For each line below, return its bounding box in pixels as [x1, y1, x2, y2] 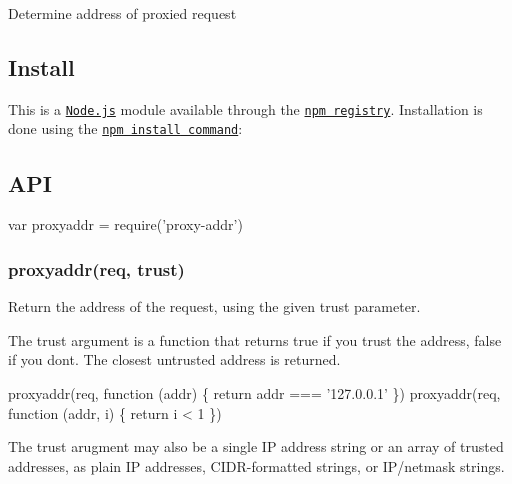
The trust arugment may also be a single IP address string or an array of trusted [8, 436, 504, 457]
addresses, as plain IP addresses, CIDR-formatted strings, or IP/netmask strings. [8, 455, 505, 476]
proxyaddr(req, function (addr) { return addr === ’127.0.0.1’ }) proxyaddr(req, [8, 382, 501, 403]
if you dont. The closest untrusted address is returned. [8, 349, 341, 370]
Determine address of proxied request [8, 3, 237, 23]
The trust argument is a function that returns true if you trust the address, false [8, 329, 502, 350]
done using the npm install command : [8, 118, 243, 139]
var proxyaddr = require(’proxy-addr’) [8, 214, 243, 235]
